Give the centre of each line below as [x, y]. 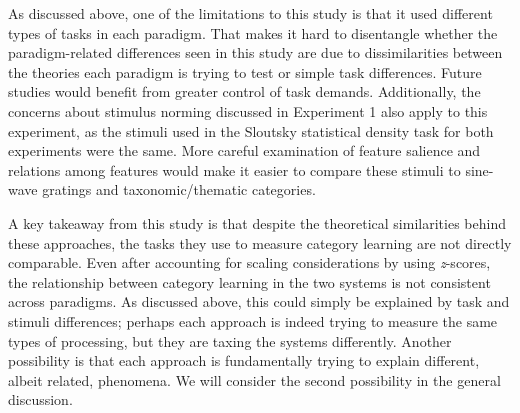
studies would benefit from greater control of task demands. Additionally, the [244, 91]
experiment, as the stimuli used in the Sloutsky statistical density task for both [251, 130]
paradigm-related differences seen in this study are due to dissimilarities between [255, 52]
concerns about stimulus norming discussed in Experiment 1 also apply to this [248, 110]
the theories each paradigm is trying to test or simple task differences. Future [245, 71]
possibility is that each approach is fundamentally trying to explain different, [244, 360]
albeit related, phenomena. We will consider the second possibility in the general [254, 379]
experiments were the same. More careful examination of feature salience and [244, 150]
